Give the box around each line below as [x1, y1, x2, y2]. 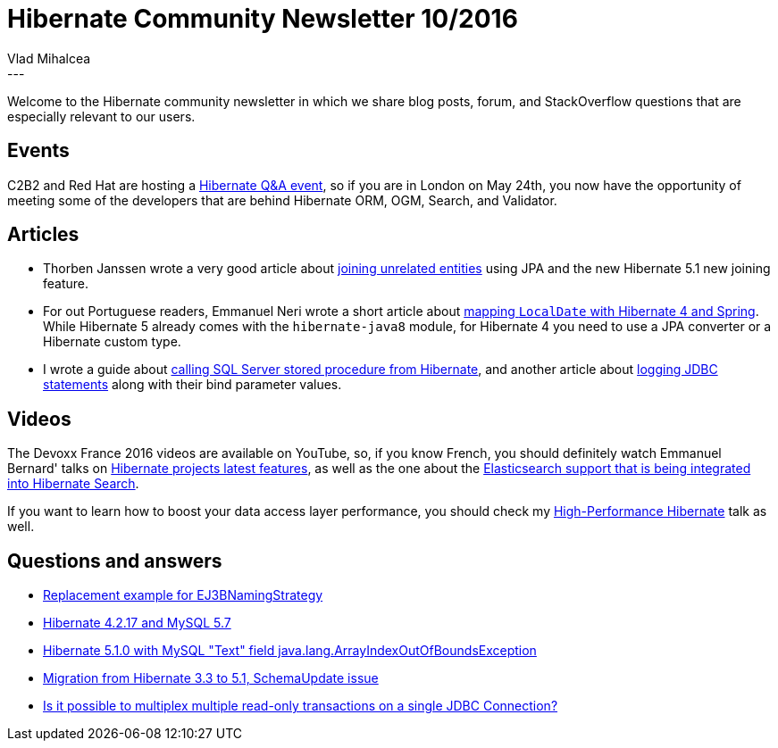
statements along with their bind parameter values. [43, 377, 342, 393]
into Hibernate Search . [7, 476, 139, 492]
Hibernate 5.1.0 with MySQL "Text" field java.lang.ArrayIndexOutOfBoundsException [43, 643, 537, 659]
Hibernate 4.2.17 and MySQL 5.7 [43, 615, 231, 631]
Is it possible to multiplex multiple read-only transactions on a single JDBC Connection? [43, 698, 558, 714]
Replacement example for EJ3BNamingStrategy [43, 587, 323, 603]
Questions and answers [7, 549, 222, 572]
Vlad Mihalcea [7, 50, 91, 66]
